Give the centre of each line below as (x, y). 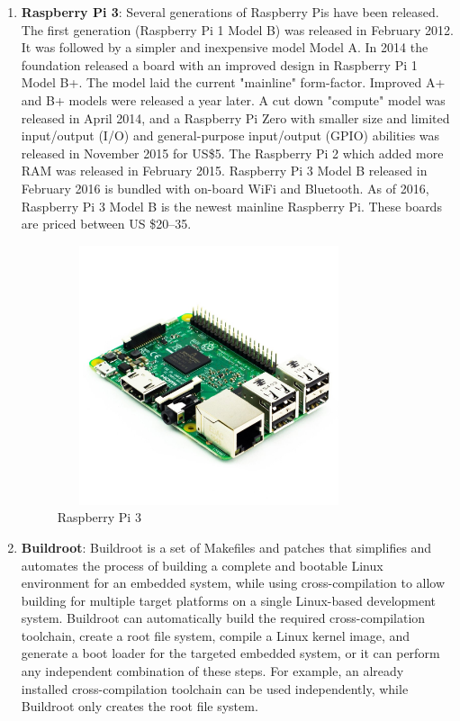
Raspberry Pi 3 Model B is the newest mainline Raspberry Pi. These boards (231, 206)
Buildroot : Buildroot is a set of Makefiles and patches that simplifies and (226, 547)
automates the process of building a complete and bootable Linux (202, 565)
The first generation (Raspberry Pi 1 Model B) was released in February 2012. (237, 29)
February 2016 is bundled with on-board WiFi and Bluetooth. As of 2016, (225, 188)
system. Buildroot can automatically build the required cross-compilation (223, 618)
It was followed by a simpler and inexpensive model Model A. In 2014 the (225, 47)
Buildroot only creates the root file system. (140, 706)
